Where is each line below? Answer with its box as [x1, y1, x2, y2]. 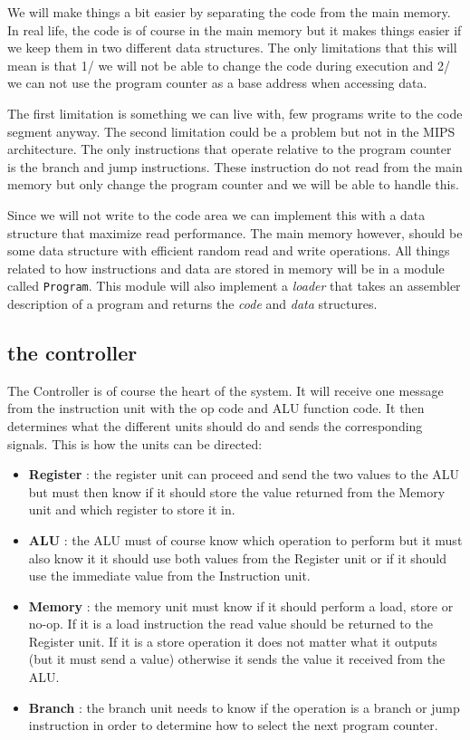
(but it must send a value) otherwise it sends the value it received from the [28, 649, 446, 668]
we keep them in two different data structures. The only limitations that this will [7, 38, 457, 57]
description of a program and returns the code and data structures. [7, 293, 378, 312]
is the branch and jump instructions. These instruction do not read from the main [7, 157, 463, 176]
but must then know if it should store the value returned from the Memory [28, 482, 446, 501]
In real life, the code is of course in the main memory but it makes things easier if [7, 20, 462, 39]
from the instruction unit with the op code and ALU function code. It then [7, 399, 425, 418]
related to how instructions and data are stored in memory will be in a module [7, 258, 445, 277]
